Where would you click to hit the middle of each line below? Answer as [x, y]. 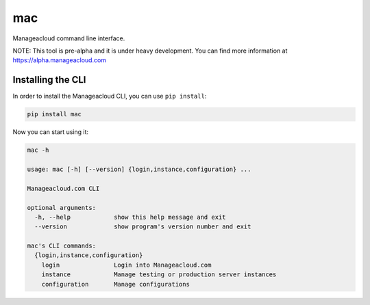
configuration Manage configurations [115, 284]
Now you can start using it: [51, 132]
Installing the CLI [49, 80]
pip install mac [54, 114]
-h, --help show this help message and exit [130, 217]
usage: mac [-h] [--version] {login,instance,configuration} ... [139, 169]
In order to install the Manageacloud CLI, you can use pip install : [110, 96]
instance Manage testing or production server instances [159, 275]
